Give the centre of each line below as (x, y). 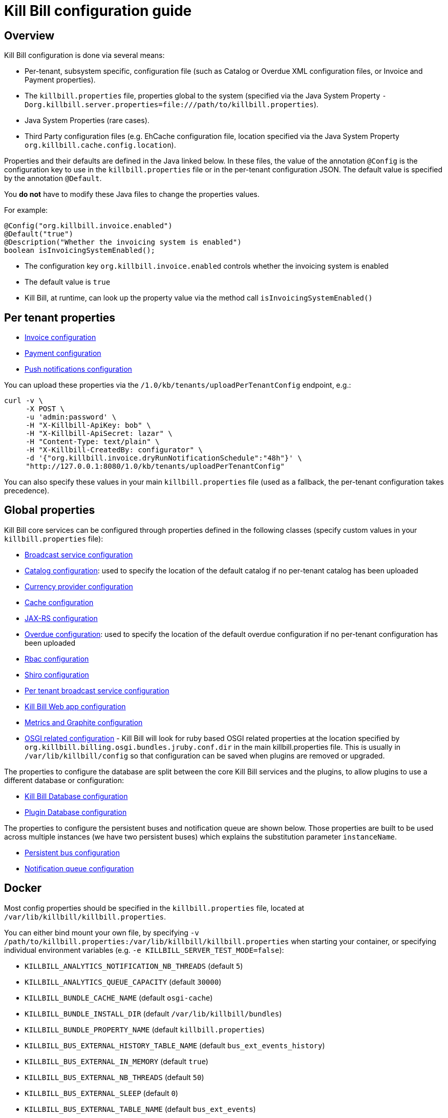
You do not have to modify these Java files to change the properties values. (132, 194)
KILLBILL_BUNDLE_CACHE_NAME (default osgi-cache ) (119, 997)
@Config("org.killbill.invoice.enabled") (88, 226)
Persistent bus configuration (72, 852)
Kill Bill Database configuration (76, 796)
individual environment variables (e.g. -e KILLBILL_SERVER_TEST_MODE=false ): (144, 950)
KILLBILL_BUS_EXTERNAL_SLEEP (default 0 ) (101, 1093)
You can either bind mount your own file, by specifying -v (102, 932)
